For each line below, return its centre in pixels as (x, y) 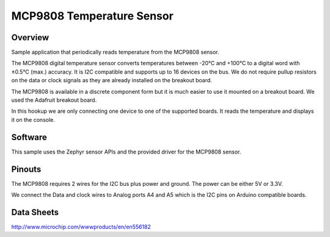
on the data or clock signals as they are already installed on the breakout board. (112, 80)
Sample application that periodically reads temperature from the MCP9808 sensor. (115, 52)
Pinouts (26, 169)
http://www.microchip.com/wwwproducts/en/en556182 (81, 227)
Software (29, 137)
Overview (30, 37)
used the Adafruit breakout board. (54, 100)
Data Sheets (35, 212)
